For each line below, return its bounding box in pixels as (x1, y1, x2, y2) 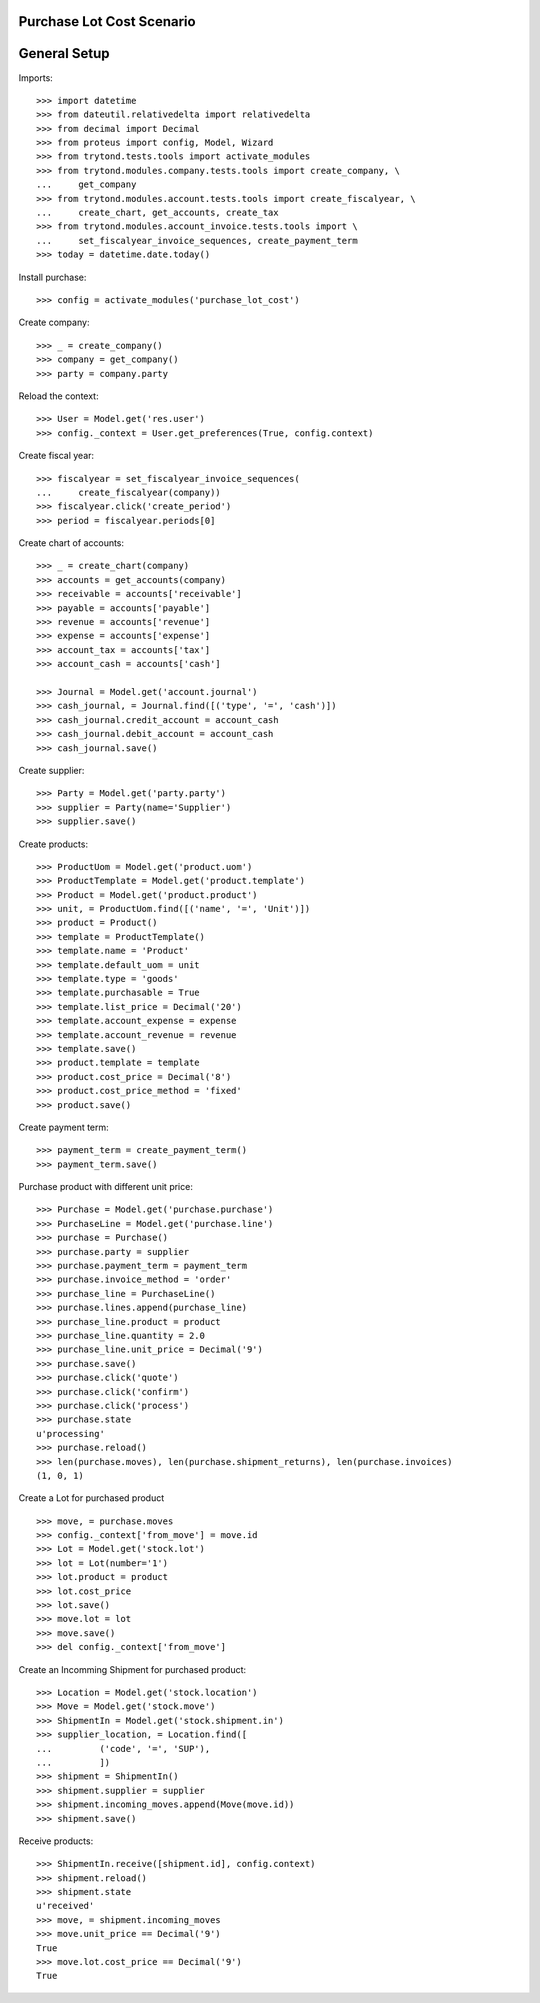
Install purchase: (18, 271, 87, 283)
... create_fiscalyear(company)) (36, 486, 222, 498)
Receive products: (18, 1835, 94, 1847)
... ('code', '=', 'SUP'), (36, 1743, 211, 1754)
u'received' (36, 1900, 95, 1912)
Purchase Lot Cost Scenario (18, 13, 196, 30)
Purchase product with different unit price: (18, 1181, 194, 1193)
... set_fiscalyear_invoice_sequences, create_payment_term (36, 235, 359, 246)
